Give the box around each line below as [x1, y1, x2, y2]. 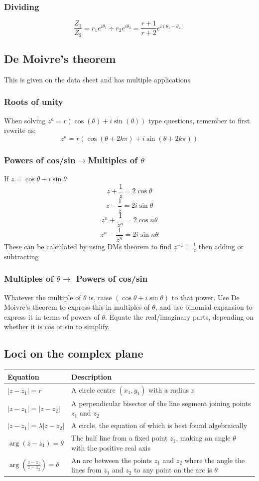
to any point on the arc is [134, 465, 212, 475]
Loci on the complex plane [4, 346, 143, 361]
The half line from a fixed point [71, 433, 168, 443]
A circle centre [71, 384, 116, 395]
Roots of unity [4, 95, 63, 108]
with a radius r [148, 384, 194, 395]
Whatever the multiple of [4, 292, 81, 302]
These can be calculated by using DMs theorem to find [4, 241, 172, 251]
